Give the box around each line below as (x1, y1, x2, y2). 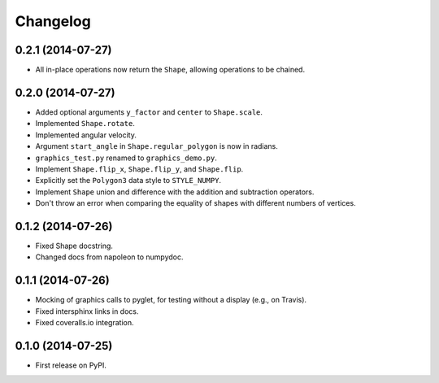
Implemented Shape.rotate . (35, 119, 136, 128)
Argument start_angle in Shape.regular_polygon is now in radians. (35, 141, 278, 151)
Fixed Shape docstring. (35, 241, 114, 250)
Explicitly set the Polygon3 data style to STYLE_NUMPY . (35, 176, 222, 185)
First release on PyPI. (35, 360, 107, 370)
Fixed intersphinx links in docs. (35, 306, 139, 316)
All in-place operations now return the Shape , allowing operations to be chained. (35, 65, 305, 75)
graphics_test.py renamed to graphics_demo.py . (35, 153, 217, 163)
